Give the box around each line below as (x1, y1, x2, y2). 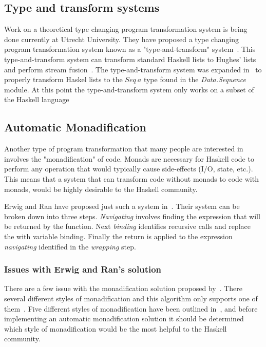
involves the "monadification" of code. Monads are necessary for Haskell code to (4, 153, 254, 164)
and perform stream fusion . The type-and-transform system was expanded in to (4, 64, 262, 74)
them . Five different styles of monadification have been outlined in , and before (4, 303, 258, 314)
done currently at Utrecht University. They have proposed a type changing (4, 33, 239, 44)
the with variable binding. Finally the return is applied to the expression (4, 230, 233, 241)
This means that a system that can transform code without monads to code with (4, 173, 259, 184)
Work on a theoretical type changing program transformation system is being (4, 24, 248, 34)
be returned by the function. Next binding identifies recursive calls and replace (4, 221, 251, 232)
